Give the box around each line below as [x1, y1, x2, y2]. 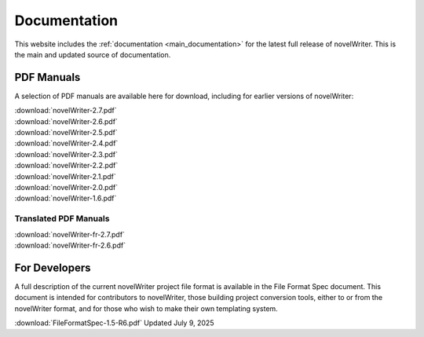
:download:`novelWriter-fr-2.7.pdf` [14, 229, 126, 239]
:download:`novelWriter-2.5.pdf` [14, 128, 118, 137]
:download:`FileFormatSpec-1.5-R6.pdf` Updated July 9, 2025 [14, 318, 214, 328]
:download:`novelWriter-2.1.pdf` [14, 171, 117, 181]
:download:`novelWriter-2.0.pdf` [14, 182, 118, 192]
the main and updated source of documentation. [14, 49, 171, 59]
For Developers [14, 261, 91, 274]
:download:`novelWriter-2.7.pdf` [14, 106, 117, 115]
